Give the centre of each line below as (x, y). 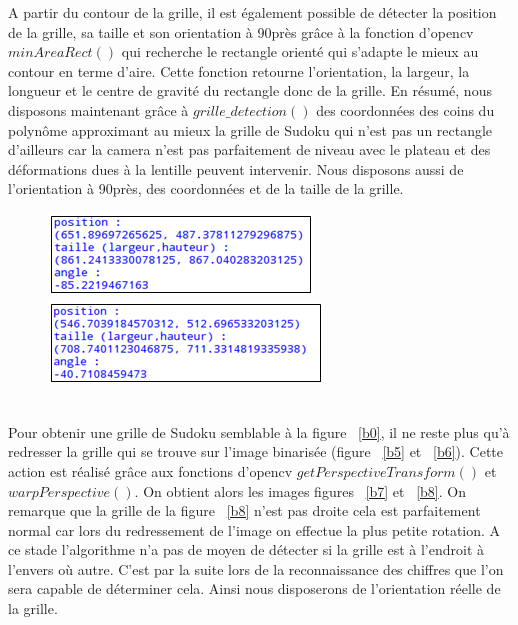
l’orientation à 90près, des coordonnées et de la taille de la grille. (206, 188)
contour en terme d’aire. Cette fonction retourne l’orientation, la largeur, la (239, 70)
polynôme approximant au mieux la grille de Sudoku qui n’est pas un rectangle (250, 129)
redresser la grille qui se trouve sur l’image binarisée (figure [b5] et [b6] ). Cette (255, 451)
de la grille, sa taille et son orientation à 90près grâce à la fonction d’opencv (241, 31)
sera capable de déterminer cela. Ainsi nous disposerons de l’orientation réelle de (254, 588)
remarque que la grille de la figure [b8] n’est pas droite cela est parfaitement (244, 510)
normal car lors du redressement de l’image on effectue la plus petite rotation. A (254, 529)
